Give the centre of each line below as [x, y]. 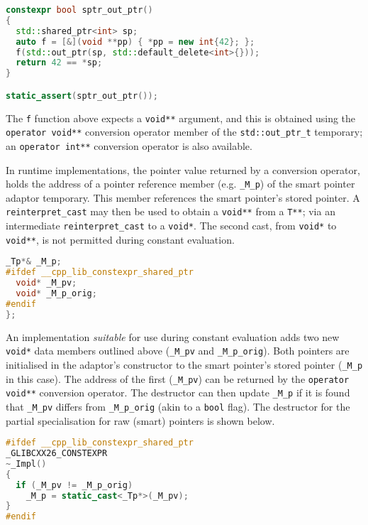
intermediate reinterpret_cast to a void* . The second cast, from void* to [171, 226]
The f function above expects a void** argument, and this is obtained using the [181, 118]
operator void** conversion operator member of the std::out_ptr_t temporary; [184, 132]
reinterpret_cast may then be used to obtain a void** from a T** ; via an [171, 211]
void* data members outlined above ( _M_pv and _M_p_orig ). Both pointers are [178, 351]
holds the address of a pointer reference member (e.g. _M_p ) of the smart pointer [180, 184]
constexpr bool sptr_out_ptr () [79, 10]
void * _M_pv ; [46, 283]
